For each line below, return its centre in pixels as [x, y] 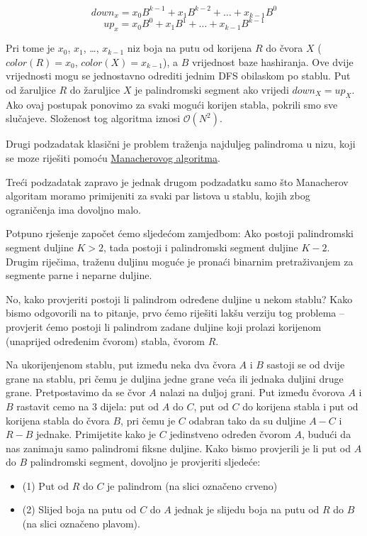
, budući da [326, 434]
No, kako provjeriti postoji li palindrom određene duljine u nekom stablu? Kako [179, 299]
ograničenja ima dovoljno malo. [74, 209]
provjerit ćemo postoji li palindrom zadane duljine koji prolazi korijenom [164, 326]
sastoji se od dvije [306, 365]
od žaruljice [31, 90]
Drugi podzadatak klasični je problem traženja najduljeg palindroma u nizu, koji [181, 144]
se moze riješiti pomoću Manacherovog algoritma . [113, 158]
